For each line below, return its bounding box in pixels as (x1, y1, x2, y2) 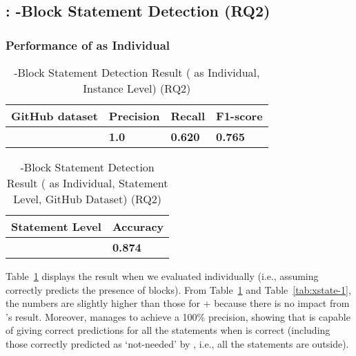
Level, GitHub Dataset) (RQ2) (13, 191, 161, 207)
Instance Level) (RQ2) (83, 80, 191, 96)
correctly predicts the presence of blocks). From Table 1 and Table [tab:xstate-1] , (6, 282, 351, 297)
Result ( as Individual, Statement (6, 175, 168, 191)
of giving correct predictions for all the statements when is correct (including (6, 323, 330, 337)
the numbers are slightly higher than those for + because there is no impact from (6, 296, 350, 310)
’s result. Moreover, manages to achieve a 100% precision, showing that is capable (6, 309, 350, 324)
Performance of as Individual (6, 36, 170, 53)
